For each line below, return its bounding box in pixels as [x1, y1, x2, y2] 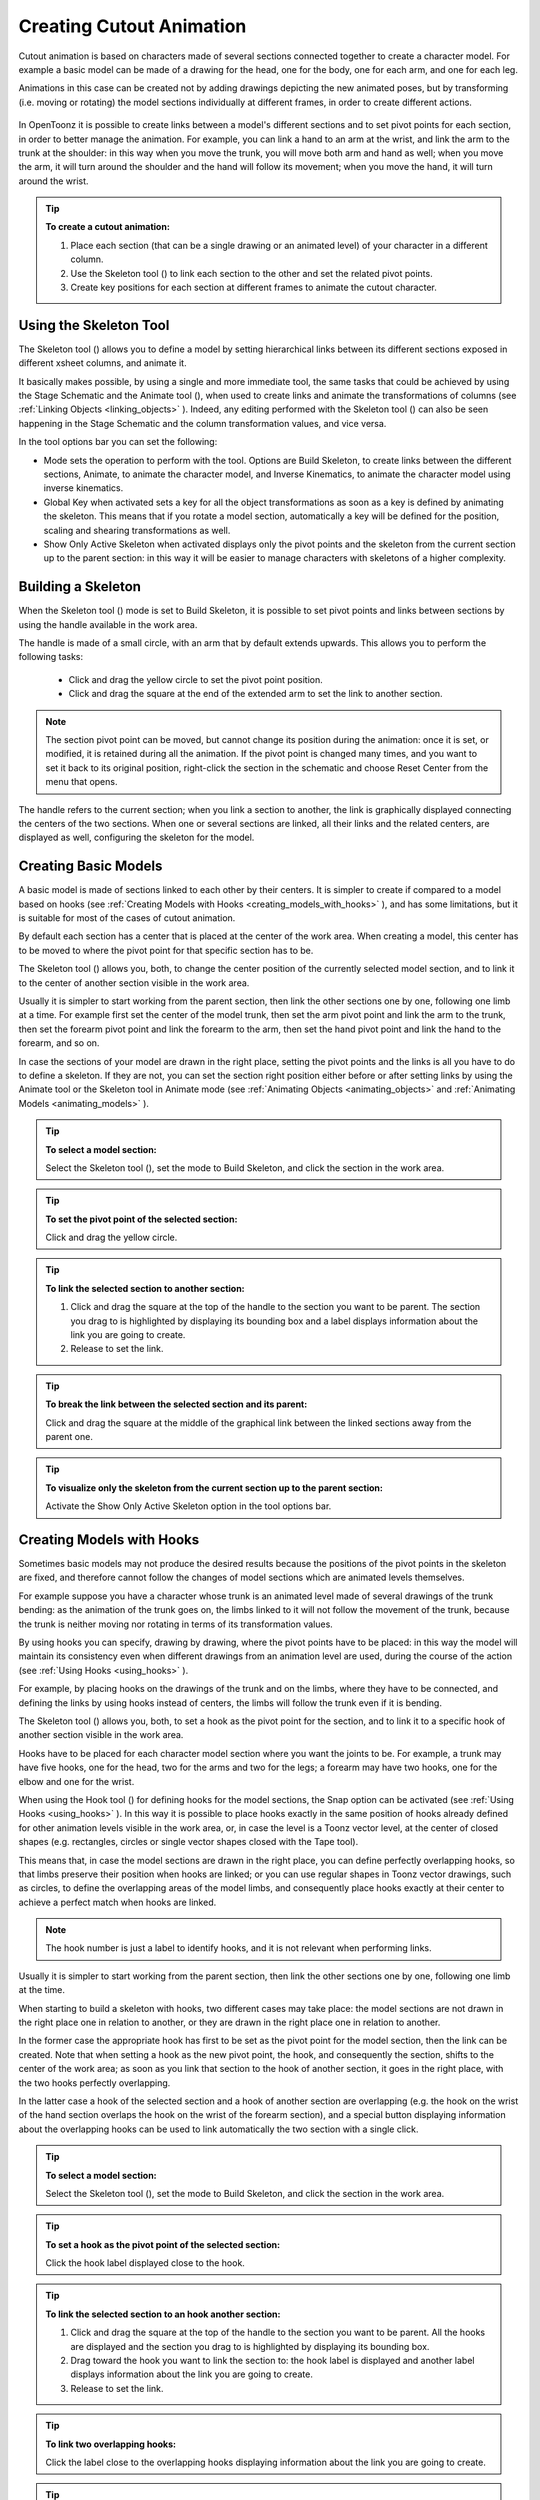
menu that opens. [45, 776, 118, 788]
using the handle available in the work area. [18, 618, 198, 630]
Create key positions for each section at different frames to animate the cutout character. [70, 281, 437, 294]
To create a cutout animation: [45, 221, 170, 233]
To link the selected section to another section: [45, 1282, 245, 1294]
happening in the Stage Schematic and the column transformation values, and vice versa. [18, 417, 387, 429]
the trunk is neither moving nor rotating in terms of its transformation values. [18, 1618, 334, 1630]
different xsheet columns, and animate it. [18, 357, 187, 369]
